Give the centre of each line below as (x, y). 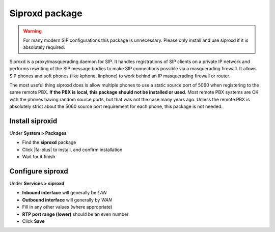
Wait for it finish (39, 157)
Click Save (34, 221)
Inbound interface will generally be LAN (64, 193)
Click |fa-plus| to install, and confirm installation (72, 150)
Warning (32, 31)
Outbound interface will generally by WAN (67, 200)
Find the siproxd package (49, 142)
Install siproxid (33, 121)
